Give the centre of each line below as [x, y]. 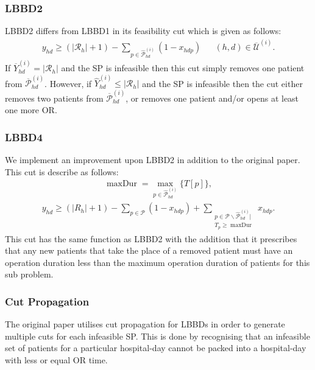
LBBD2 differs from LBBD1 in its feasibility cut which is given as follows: [143, 31]
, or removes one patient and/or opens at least [212, 98]
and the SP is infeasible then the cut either [222, 83]
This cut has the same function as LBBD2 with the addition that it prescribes [151, 238]
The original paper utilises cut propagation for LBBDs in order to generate [145, 324]
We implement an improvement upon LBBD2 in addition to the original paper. [153, 160]
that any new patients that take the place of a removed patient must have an [149, 250]
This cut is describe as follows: [62, 171]
